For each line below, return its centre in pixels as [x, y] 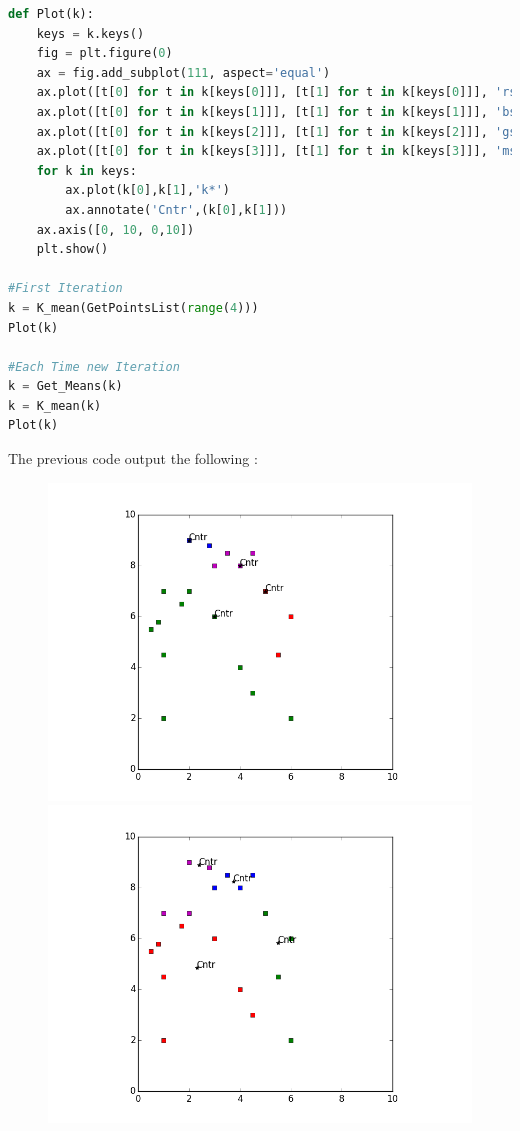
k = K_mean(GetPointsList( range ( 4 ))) [133, 307]
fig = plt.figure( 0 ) [104, 53]
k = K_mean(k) [55, 405]
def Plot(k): [51, 14]
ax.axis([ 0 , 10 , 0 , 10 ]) [115, 229]
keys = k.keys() [90, 33]
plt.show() [72, 249]
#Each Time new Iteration [94, 366]
